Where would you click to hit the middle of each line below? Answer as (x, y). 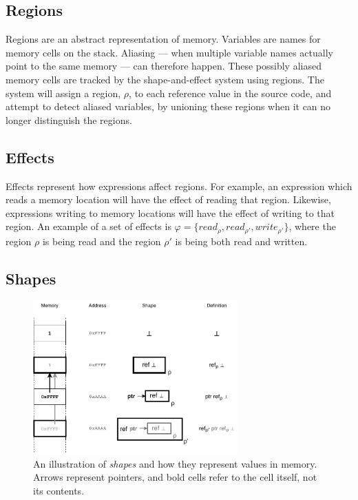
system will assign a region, (63, 93)
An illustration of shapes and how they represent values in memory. (175, 463)
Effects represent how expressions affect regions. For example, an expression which (179, 186)
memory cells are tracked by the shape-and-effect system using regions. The (165, 79)
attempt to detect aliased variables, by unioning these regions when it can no (168, 106)
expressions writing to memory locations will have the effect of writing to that (170, 212)
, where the (312, 226)
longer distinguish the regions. (69, 119)
